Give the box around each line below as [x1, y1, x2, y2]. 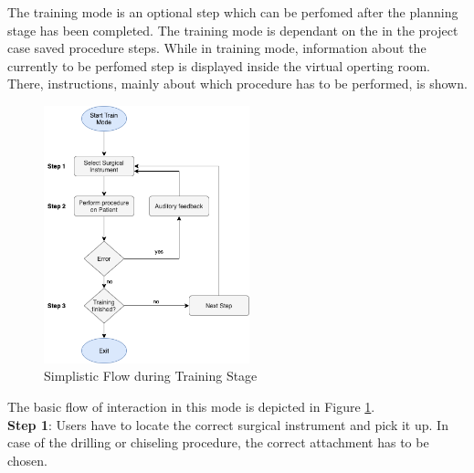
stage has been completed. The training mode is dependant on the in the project [7, 20, 458, 39]
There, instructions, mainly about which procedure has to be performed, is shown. [7, 74, 468, 93]
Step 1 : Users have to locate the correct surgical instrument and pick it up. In [7, 415, 448, 434]
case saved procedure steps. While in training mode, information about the [7, 38, 427, 58]
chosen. [7, 450, 48, 469]
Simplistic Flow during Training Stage [44, 366, 258, 385]
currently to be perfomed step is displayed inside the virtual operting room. [7, 56, 430, 75]
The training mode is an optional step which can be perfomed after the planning [7, 3, 458, 21]
